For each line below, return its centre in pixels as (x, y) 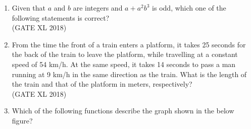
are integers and (98, 8)
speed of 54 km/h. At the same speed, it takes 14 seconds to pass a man (124, 64)
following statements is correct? (61, 17)
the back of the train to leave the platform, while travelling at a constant (125, 54)
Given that (29, 8)
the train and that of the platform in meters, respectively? (102, 84)
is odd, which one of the (189, 8)
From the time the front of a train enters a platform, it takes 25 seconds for (129, 44)
